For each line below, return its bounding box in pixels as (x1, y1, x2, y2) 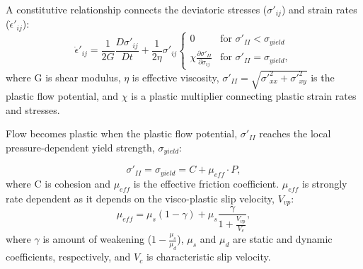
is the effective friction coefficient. (133, 176, 280, 191)
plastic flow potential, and (6, 88, 119, 103)
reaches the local (259, 126, 331, 141)
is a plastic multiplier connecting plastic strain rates (131, 88, 357, 103)
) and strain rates (281, 2, 357, 16)
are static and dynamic (233, 231, 333, 246)
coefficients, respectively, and (6, 249, 131, 264)
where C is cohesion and (6, 176, 110, 191)
